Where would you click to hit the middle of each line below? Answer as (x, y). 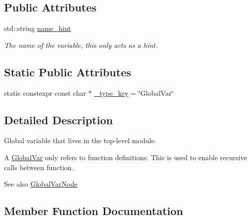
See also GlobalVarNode (41, 184)
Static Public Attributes (68, 72)
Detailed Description (59, 119)
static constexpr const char (45, 93)
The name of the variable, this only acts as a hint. (81, 45)
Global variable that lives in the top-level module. (80, 140)
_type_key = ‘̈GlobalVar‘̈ (134, 93)
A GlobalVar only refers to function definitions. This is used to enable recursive (125, 157)
